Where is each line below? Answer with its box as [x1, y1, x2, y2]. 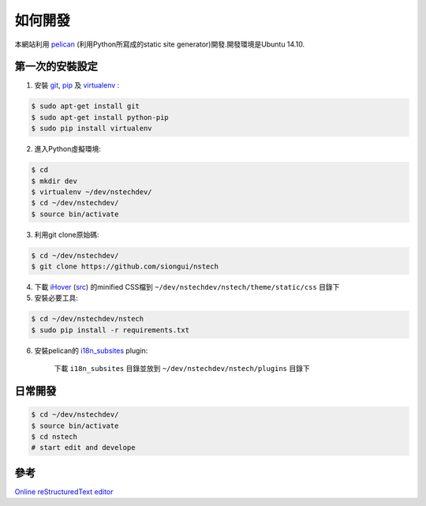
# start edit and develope [31, 443, 136, 452]
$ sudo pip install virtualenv [31, 124, 153, 133]
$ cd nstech [31, 433, 78, 441]
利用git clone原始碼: [34, 230, 99, 239]
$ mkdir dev [31, 176, 78, 186]
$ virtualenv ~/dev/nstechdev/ [31, 187, 153, 197]
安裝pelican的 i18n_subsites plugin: [34, 346, 148, 355]
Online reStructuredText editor [14, 486, 114, 497]
